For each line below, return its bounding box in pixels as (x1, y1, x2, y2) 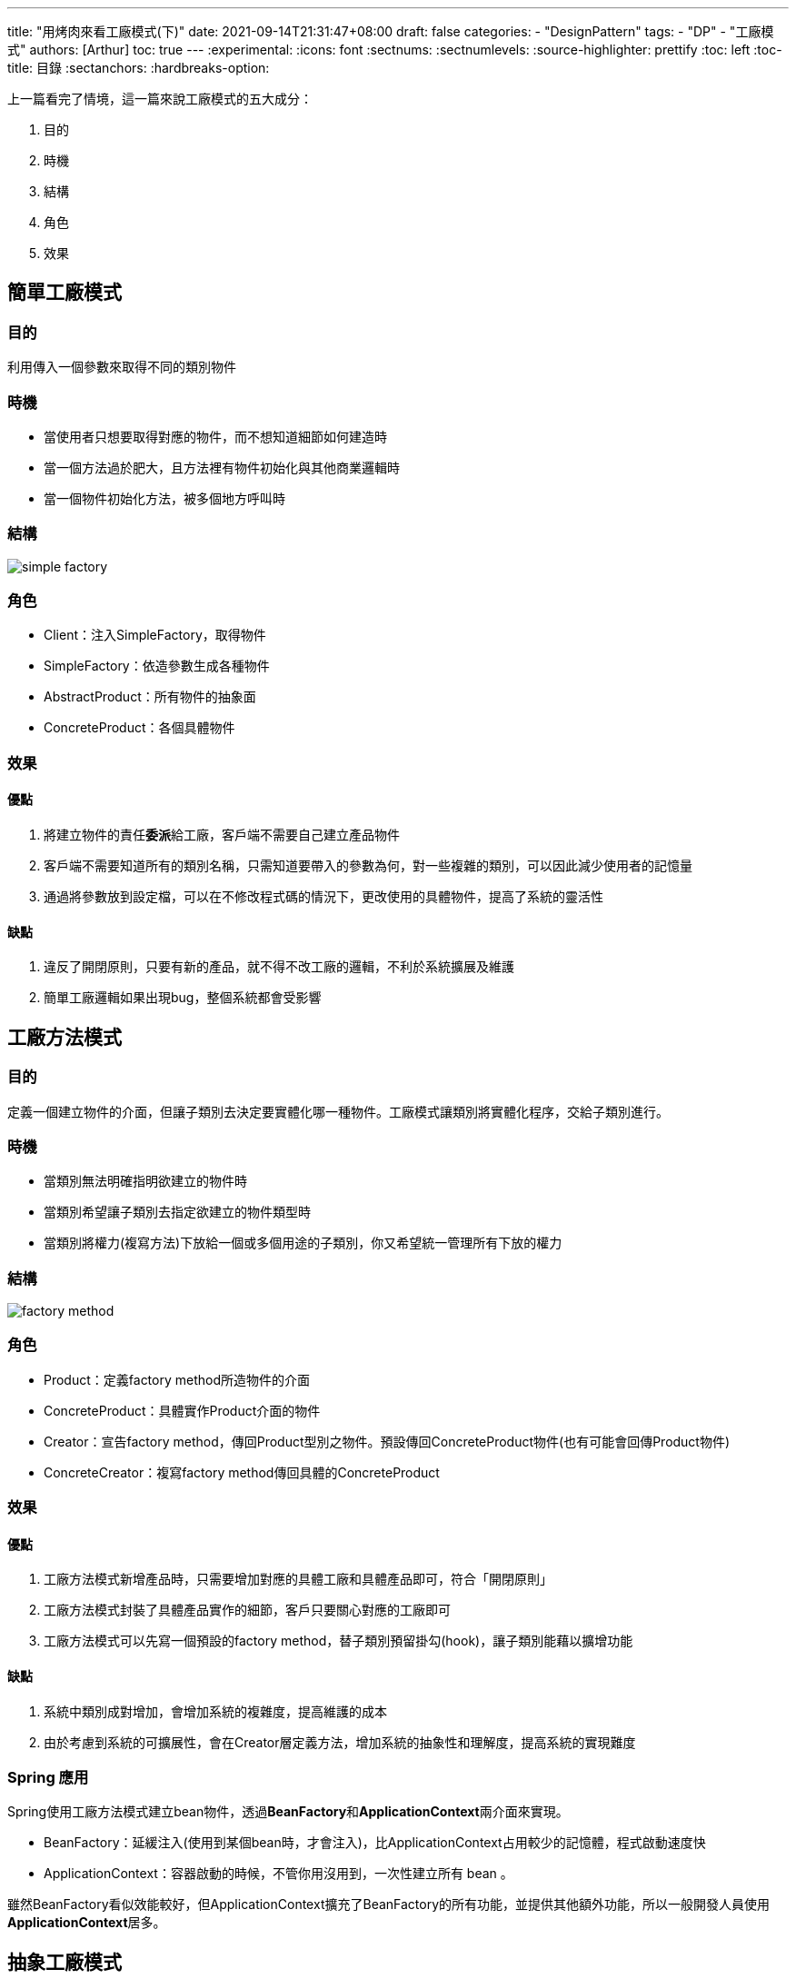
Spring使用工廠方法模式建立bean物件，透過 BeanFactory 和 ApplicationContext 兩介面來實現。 (7, 1804, 569, 1820)
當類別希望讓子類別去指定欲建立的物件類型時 (44, 1204, 311, 1220)
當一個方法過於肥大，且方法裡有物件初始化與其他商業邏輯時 (44, 459, 400, 475)
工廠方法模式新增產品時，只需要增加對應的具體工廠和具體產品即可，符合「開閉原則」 (44, 1571, 552, 1587)
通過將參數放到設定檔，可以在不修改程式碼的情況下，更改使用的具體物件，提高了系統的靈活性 (44, 889, 603, 905)
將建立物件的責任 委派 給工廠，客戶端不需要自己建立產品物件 (44, 827, 400, 843)
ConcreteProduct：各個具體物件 (44, 720, 235, 736)
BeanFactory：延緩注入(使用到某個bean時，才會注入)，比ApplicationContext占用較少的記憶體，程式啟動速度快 (44, 1835, 706, 1851)
